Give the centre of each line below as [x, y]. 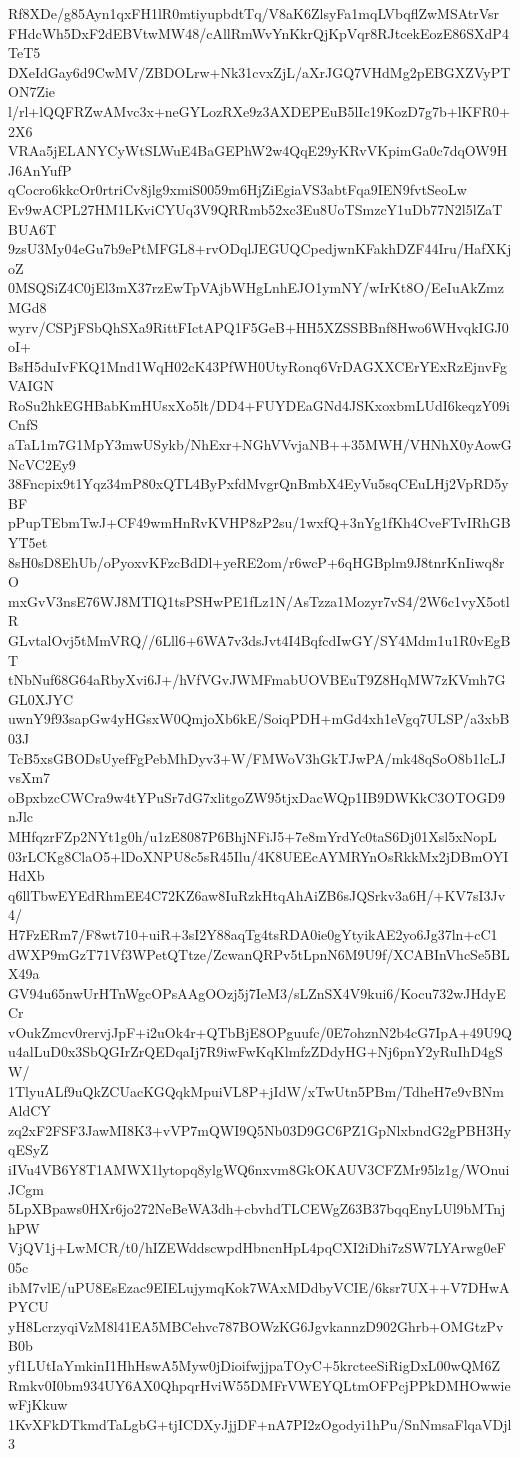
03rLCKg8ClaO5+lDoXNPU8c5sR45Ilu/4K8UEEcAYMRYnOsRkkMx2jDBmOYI [258, 855]
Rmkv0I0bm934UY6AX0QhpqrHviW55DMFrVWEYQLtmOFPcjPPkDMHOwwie [259, 1384]
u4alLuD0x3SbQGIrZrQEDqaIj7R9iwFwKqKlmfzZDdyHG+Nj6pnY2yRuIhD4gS [255, 1051]
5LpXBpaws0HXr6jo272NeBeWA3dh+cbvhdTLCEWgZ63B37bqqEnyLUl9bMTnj [257, 1208]
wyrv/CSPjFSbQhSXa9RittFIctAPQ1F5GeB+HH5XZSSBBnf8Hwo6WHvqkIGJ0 [258, 326]
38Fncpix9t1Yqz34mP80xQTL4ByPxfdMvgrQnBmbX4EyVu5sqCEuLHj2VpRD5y [258, 483]
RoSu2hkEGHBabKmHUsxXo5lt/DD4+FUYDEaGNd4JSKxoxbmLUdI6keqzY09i [259, 404]
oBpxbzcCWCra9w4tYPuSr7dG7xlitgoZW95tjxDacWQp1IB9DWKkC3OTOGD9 [256, 796]
